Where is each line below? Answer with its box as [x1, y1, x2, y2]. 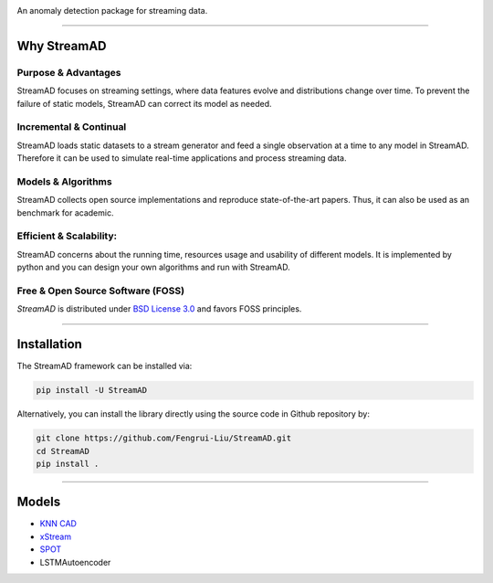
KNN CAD [39, 518, 78, 529]
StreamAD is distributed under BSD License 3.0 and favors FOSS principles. [16, 303, 302, 314]
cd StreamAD [36, 446, 90, 456]
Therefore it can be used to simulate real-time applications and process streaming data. [16, 153, 347, 164]
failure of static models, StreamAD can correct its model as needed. [16, 98, 273, 109]
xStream [39, 531, 72, 542]
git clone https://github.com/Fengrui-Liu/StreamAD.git [36, 433, 292, 443]
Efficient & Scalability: [16, 229, 118, 242]
